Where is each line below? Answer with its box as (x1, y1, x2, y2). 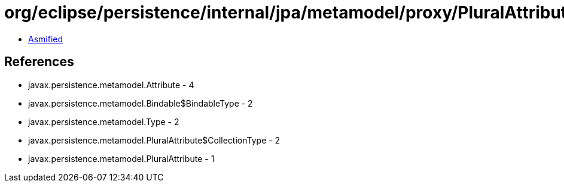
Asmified (28, 33, 63, 44)
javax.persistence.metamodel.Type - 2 (28, 116, 179, 127)
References (4, 54, 74, 70)
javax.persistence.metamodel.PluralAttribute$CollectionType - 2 (28, 135, 281, 145)
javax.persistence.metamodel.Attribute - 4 (28, 79, 194, 90)
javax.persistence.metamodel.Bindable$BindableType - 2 (28, 98, 253, 108)
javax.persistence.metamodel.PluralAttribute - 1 (28, 153, 215, 164)
